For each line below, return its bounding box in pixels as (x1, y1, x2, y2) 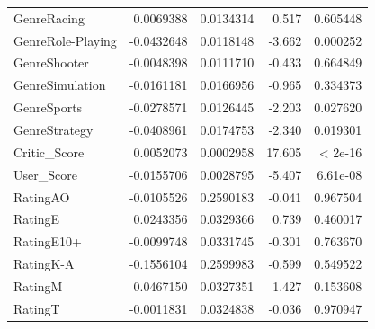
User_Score (13, 164, 77, 183)
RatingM (13, 276, 63, 295)
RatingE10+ (13, 232, 82, 251)
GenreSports (13, 98, 83, 117)
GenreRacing (13, 8, 85, 27)
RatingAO (13, 187, 70, 206)
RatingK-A (13, 254, 75, 273)
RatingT (13, 298, 60, 317)
